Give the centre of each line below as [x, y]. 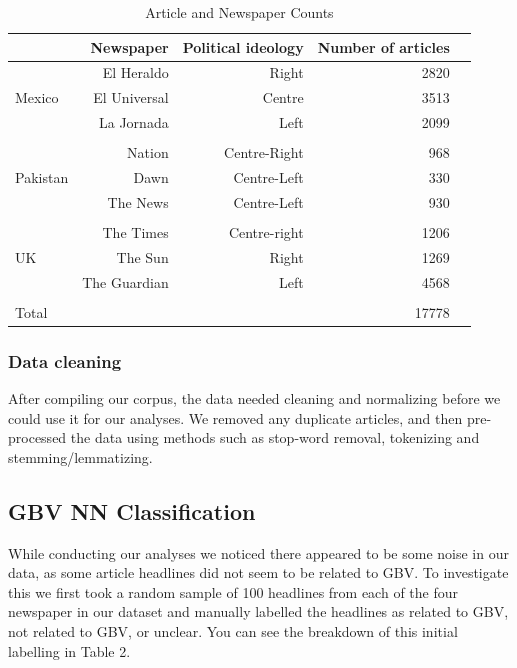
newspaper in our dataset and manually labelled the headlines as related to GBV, [258, 611]
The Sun [142, 256]
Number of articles [383, 46]
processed [37, 437]
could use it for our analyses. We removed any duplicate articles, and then [235, 417]
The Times [135, 232]
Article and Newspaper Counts [239, 12]
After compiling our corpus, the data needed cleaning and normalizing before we [254, 398]
